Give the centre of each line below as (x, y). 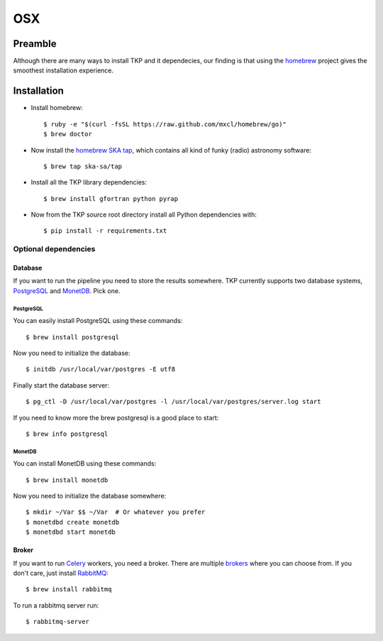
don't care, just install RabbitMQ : (61, 573)
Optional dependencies (54, 249)
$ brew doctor (68, 134)
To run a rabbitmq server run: (56, 605)
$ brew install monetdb (67, 480)
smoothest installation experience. (63, 70)
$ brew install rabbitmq (69, 590)
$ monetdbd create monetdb (73, 522)
